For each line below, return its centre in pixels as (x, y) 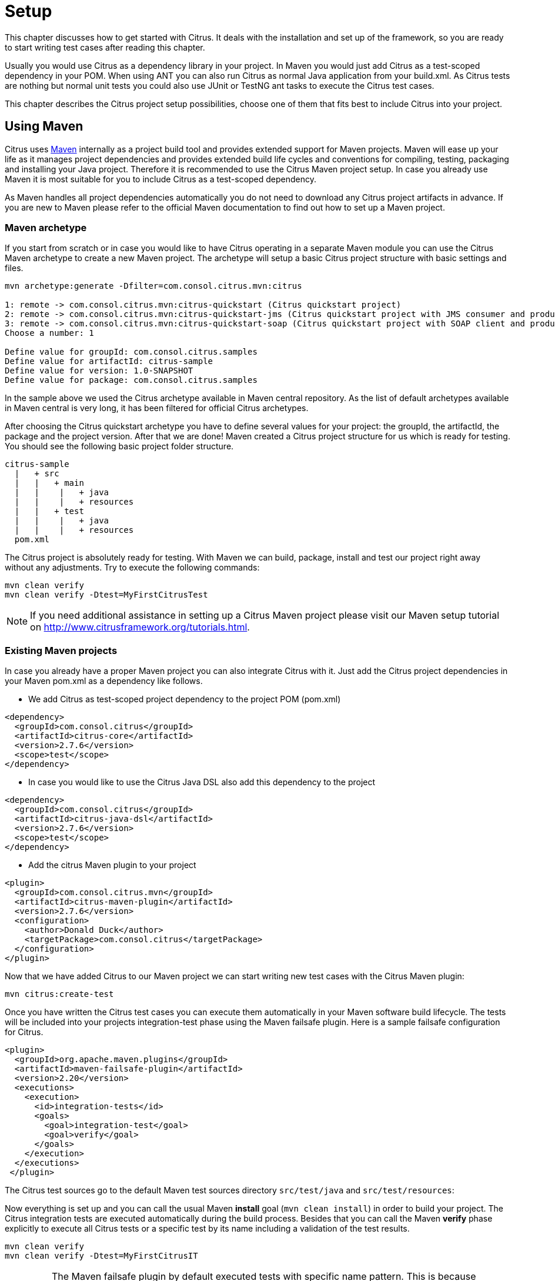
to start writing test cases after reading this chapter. (105, 47)
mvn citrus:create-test (59, 994)
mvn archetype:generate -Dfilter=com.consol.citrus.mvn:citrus (153, 286)
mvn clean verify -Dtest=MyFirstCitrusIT (101, 1256)
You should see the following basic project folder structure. (119, 446)
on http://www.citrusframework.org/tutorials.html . (140, 627)
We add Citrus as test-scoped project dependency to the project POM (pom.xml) (185, 699)
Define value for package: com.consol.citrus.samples (131, 380)
